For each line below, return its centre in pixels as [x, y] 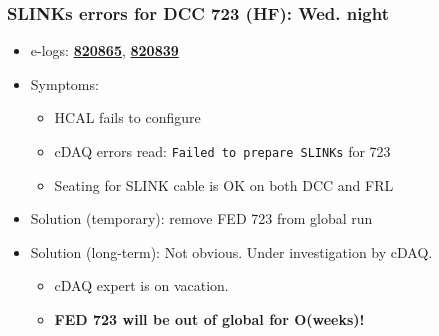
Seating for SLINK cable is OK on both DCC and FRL [224, 184]
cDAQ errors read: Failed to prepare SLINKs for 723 [222, 151]
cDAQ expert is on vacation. [141, 285]
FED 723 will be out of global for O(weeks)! [209, 319]
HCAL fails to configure [127, 117]
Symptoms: [64, 83]
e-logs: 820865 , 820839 [104, 50]
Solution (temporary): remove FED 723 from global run [201, 218]
